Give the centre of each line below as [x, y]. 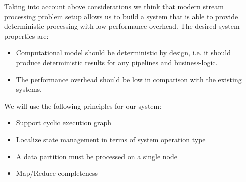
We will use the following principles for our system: [83, 106]
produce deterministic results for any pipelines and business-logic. [117, 62]
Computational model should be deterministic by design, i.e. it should [123, 52]
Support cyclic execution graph [64, 123]
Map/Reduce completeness [57, 173]
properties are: [26, 35]
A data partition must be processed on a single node [97, 156]
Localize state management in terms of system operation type [111, 139]
